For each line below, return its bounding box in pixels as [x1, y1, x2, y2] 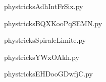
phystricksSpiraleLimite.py [4, 35, 86, 45]
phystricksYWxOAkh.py [4, 51, 79, 62]
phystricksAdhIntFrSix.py [4, 1, 83, 11]
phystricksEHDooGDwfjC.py [4, 68, 93, 79]
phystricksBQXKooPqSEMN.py [4, 18, 102, 28]
